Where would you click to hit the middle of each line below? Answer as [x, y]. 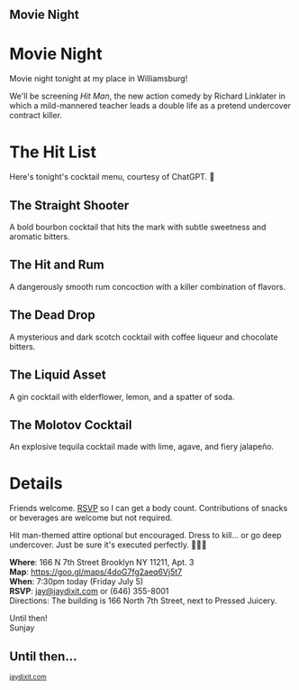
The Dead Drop [53, 315]
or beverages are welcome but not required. [91, 517]
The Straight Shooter [69, 205]
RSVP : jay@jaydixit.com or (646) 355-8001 [89, 592]
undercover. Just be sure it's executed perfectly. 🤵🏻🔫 [108, 545]
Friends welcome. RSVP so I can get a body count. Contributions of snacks [149, 508]
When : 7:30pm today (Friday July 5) [77, 582]
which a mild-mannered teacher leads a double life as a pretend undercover [150, 106]
